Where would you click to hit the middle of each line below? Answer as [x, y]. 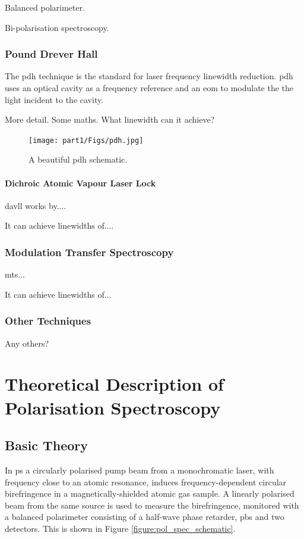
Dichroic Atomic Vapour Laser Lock [80, 183]
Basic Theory [46, 445]
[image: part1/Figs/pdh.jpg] [86, 140]
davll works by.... [36, 205]
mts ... [15, 274]
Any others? [27, 343]
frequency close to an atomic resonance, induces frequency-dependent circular [146, 482]
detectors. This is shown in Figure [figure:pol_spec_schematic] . [120, 528]
